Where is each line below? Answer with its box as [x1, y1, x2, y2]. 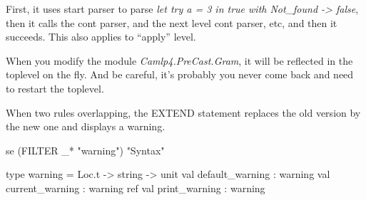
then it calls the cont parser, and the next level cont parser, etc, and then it [6, 15, 337, 30]
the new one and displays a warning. [6, 119, 166, 134]
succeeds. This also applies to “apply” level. [6, 29, 196, 44]
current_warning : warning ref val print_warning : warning [6, 180, 265, 195]
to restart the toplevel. [6, 80, 104, 95]
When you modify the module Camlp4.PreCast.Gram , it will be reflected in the [6, 53, 353, 68]
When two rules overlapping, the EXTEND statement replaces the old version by [6, 105, 361, 120]
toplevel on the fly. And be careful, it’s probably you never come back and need [6, 67, 354, 82]
